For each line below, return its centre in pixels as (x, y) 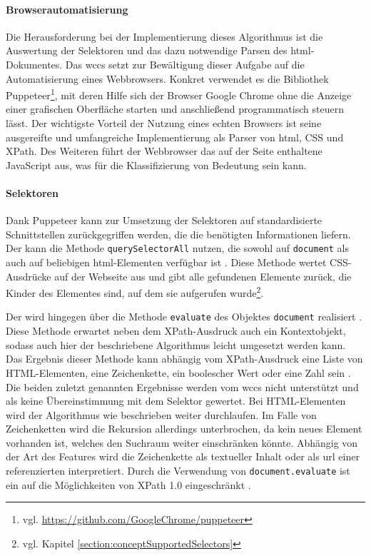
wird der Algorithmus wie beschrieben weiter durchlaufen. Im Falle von (161, 414)
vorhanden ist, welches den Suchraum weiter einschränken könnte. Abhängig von (182, 442)
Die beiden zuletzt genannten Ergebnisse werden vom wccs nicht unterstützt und (182, 386)
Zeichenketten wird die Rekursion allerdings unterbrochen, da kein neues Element (184, 429)
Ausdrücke (29, 276)
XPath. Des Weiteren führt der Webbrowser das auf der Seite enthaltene (164, 151)
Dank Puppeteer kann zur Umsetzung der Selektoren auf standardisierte (164, 220)
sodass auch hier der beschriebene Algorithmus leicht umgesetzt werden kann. (176, 344)
